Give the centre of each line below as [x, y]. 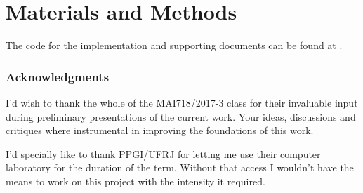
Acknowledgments [58, 76]
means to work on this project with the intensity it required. [136, 181]
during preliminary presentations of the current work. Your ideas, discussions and [181, 116]
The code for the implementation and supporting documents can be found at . [174, 45]
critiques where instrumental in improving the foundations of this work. [160, 130]
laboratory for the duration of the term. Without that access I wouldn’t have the [180, 167]
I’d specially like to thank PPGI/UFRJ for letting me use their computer [163, 153]
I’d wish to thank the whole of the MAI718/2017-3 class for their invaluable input [182, 102]
